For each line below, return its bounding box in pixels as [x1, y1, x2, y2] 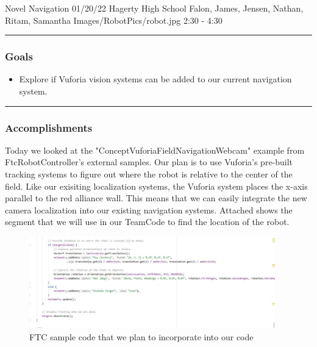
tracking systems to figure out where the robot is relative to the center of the [5, 168, 293, 180]
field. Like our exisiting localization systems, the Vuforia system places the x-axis [5, 179, 308, 192]
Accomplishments [5, 120, 93, 135]
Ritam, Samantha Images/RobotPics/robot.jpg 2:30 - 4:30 [5, 13, 223, 26]
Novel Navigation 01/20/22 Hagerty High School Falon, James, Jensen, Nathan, [5, 2, 304, 14]
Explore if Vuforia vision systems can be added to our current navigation [19, 73, 292, 85]
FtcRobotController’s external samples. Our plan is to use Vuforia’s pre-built [5, 156, 293, 168]
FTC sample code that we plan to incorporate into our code [29, 330, 254, 343]
